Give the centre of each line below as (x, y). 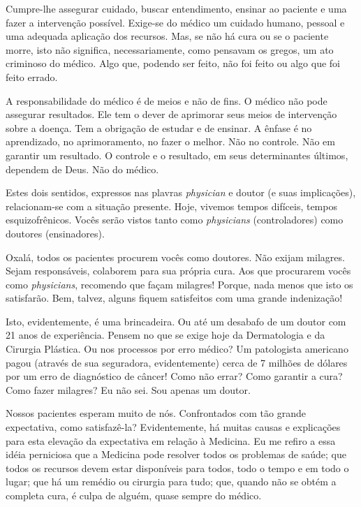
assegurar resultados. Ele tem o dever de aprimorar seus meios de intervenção (171, 114)
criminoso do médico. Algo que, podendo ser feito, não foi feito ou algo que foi (173, 63)
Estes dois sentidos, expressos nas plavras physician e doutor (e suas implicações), (181, 192)
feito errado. (32, 76)
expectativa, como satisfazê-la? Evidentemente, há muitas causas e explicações (173, 427)
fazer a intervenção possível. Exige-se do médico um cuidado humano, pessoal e (175, 22)
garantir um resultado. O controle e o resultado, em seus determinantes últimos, (177, 155)
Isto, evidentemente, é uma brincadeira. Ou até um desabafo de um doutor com (176, 321)
